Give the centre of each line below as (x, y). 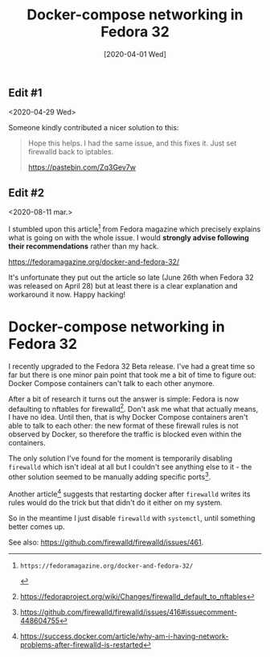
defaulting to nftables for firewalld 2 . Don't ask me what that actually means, (133, 408)
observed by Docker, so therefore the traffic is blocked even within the (125, 434)
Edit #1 (25, 93)
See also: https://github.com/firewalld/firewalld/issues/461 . (106, 542)
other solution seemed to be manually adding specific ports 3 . (110, 476)
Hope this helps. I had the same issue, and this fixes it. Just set (132, 143)
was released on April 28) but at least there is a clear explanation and (123, 285)
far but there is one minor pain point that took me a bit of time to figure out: (133, 375)
